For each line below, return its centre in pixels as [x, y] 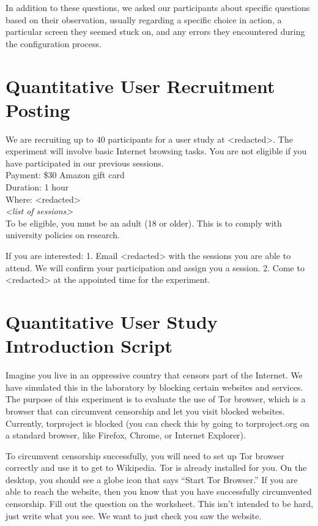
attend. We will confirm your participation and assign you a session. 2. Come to [155, 267]
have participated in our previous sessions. [85, 163]
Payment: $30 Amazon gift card [65, 175]
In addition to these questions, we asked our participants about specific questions [158, 7]
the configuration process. [54, 43]
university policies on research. [63, 235]
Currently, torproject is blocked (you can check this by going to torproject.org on [157, 423]
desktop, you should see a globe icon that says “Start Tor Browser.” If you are [152, 479]
